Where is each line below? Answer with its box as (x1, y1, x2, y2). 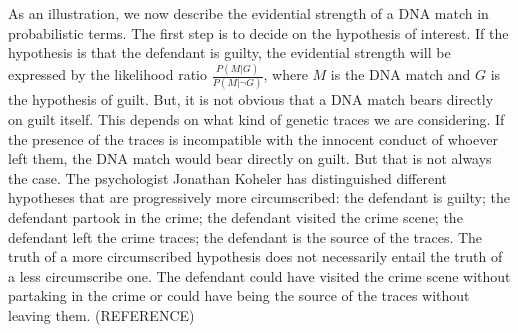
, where (263, 64, 308, 85)
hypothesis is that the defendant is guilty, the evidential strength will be (8, 42, 451, 63)
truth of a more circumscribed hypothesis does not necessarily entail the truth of (8, 246, 503, 267)
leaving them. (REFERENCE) (8, 304, 195, 325)
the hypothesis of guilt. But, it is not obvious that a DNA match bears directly (8, 89, 494, 110)
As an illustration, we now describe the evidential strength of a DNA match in (8, 3, 489, 23)
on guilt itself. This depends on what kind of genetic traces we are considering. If (8, 109, 505, 129)
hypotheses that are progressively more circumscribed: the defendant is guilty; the (8, 187, 510, 208)
